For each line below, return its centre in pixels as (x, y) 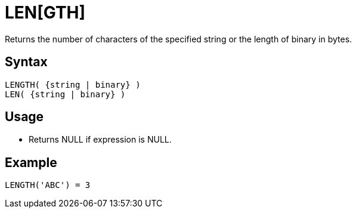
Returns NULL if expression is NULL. (100, 140)
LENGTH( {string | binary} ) (73, 84)
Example (31, 162)
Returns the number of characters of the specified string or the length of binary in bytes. (179, 39)
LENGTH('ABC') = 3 (48, 185)
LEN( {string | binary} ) (65, 94)
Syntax (26, 62)
